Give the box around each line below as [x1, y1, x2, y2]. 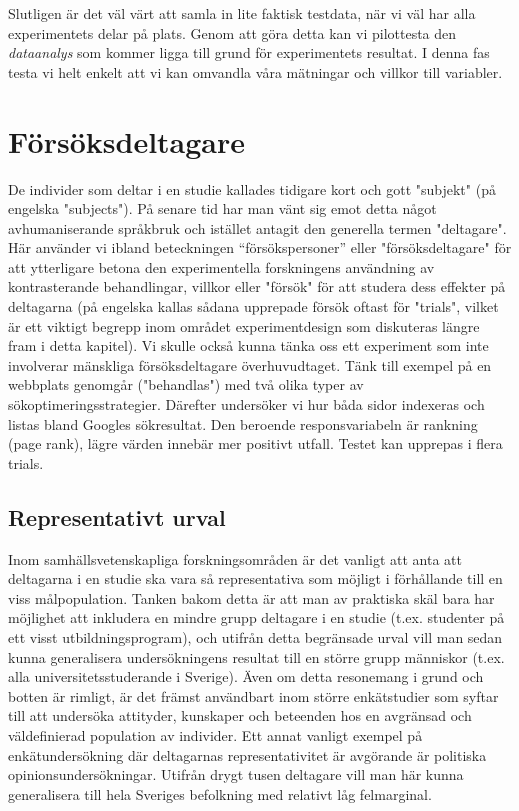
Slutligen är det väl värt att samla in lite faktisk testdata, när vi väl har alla [8, 3, 476, 23]
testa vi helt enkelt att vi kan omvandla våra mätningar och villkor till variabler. [8, 61, 503, 82]
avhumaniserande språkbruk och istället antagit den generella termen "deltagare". [8, 217, 507, 238]
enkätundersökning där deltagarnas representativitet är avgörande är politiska [8, 744, 487, 765]
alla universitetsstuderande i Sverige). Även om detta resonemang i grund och [8, 666, 484, 687]
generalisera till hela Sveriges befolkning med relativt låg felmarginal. [8, 783, 432, 804]
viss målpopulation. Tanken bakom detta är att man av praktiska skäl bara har [8, 587, 495, 608]
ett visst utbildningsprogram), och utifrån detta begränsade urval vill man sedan [8, 626, 503, 647]
